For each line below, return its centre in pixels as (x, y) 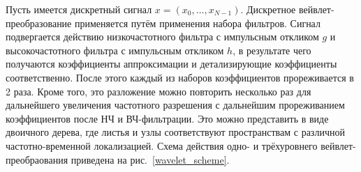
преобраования (37, 159)
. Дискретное (268, 9)
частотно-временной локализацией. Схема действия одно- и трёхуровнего (162, 145)
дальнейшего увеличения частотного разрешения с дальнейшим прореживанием (175, 105)
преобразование (39, 23)
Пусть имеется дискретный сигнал (79, 9)
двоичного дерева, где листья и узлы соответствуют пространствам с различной (175, 132)
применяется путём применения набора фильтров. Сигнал (197, 23)
